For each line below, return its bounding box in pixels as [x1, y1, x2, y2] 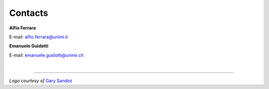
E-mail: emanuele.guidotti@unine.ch [9, 52, 84, 58]
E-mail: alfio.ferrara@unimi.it [9, 34, 68, 40]
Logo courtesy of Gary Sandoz [9, 78, 72, 84]
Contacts [9, 7, 48, 18]
